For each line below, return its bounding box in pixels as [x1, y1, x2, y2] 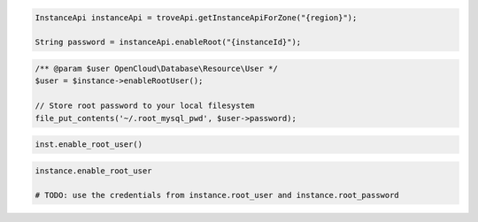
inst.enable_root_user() [35, 140, 143, 149]
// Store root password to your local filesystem [35, 101, 255, 111]
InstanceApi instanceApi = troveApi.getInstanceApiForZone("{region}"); [35, 12, 358, 22]
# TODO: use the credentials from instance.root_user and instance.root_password [35, 190, 400, 201]
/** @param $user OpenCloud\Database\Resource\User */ [35, 63, 278, 73]
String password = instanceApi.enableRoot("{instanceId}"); [35, 37, 302, 48]
